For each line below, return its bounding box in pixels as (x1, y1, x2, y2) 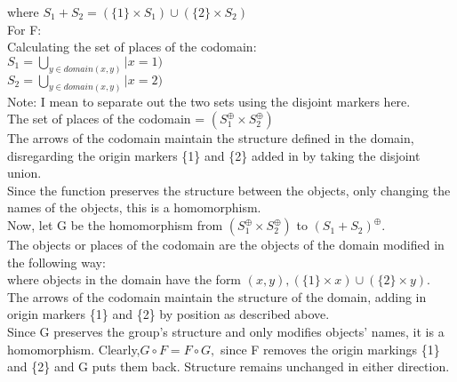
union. (7, 163, 42, 182)
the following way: (7, 252, 106, 271)
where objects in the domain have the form (7, 270, 242, 289)
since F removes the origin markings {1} (220, 339, 440, 358)
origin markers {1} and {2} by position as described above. (7, 305, 330, 323)
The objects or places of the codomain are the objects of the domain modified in (7, 235, 445, 254)
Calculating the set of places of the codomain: (7, 37, 257, 56)
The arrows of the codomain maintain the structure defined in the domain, (7, 129, 414, 147)
